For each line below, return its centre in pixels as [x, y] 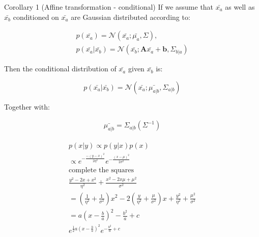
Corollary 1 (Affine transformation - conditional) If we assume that [109, 7]
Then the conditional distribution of [60, 69]
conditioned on [36, 17]
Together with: [27, 106]
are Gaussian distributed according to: [131, 17]
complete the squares [102, 170]
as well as [240, 7]
